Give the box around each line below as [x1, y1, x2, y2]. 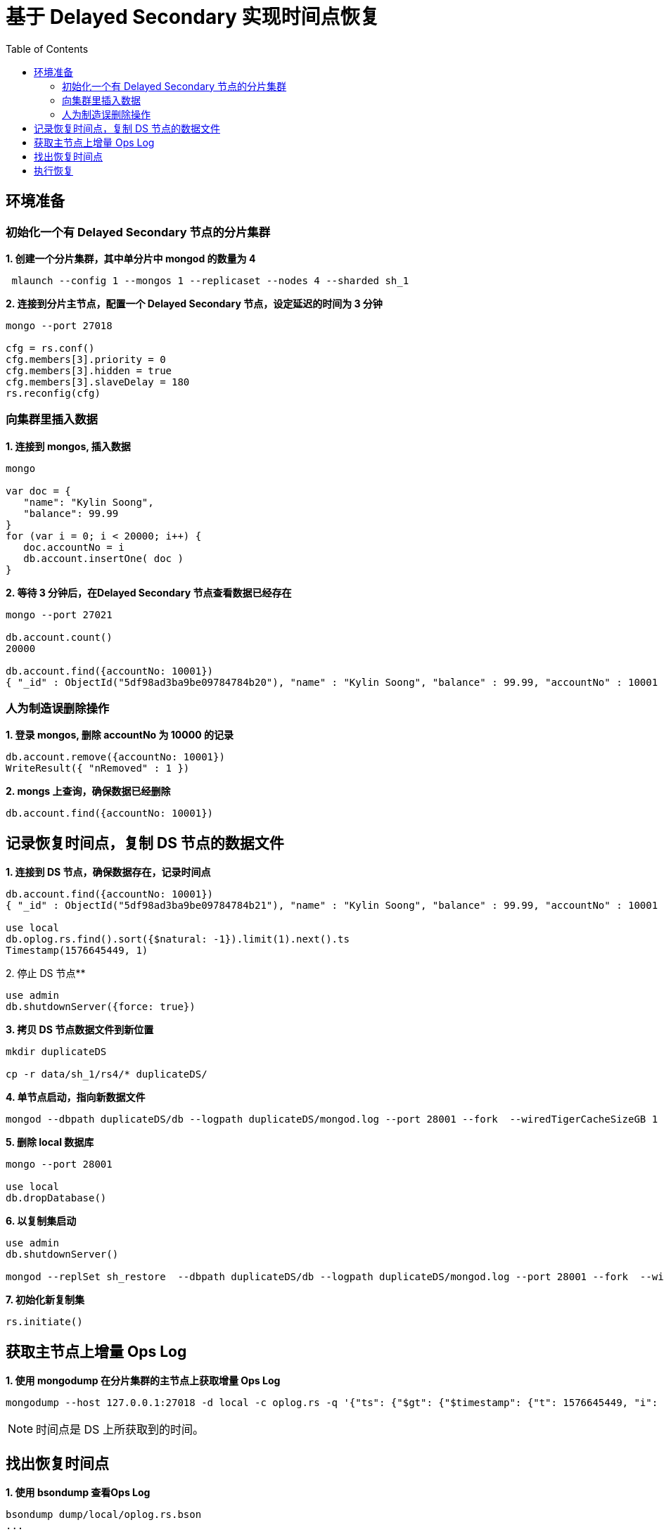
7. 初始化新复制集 [6, 1294, 84, 1306]
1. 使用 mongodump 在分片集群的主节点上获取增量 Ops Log [6, 1374, 281, 1387]
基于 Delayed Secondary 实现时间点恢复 [6, 5, 380, 29]
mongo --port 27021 [6, 608, 113, 620]
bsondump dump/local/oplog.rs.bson [6, 1509, 202, 1520]
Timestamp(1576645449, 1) [6, 945, 148, 957]
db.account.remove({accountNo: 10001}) [6, 751, 225, 763]
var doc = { [6, 485, 71, 497]
